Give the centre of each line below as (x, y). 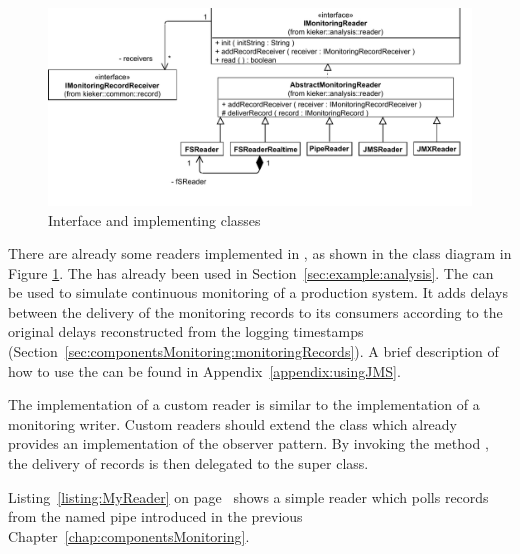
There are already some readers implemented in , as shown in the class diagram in (260, 253)
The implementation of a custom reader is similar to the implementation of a (244, 404)
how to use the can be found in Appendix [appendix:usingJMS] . (204, 370)
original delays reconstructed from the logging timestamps (186, 331)
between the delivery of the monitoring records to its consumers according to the (255, 311)
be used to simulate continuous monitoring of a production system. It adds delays (258, 292)
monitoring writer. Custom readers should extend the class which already (233, 423)
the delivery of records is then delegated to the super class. (188, 463)
